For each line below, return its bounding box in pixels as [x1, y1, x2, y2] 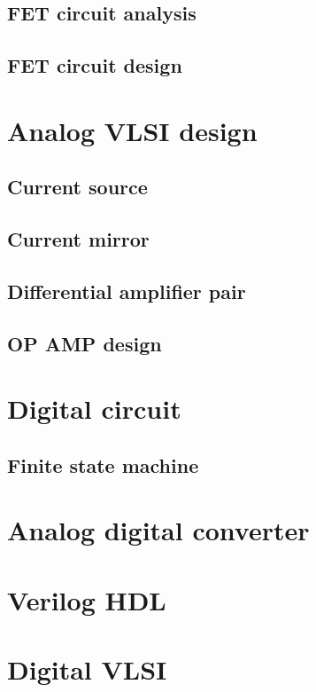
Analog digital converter [7, 512, 310, 548]
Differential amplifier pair [7, 277, 246, 304]
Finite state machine [7, 451, 199, 478]
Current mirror [7, 225, 150, 253]
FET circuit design [7, 51, 182, 79]
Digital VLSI [7, 651, 167, 688]
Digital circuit [7, 390, 181, 427]
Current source [7, 173, 148, 201]
